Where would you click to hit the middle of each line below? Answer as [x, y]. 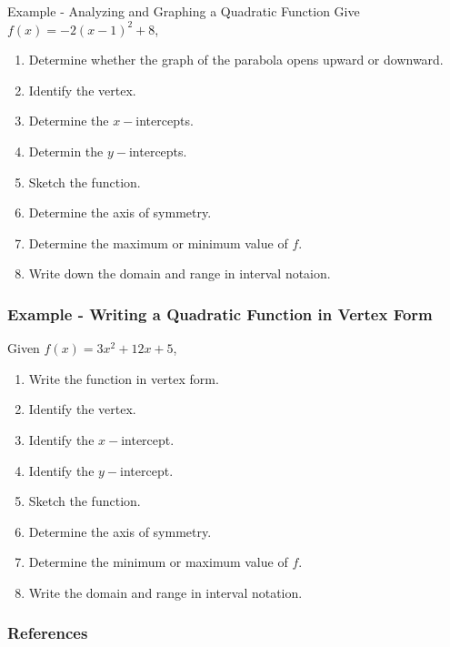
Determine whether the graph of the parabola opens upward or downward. [236, 60]
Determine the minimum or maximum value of [158, 562]
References [48, 633]
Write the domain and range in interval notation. [165, 592]
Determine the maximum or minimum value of [158, 243]
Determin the [66, 151]
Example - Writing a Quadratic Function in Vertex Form [220, 313]
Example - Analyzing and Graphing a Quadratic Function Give [184, 11]
